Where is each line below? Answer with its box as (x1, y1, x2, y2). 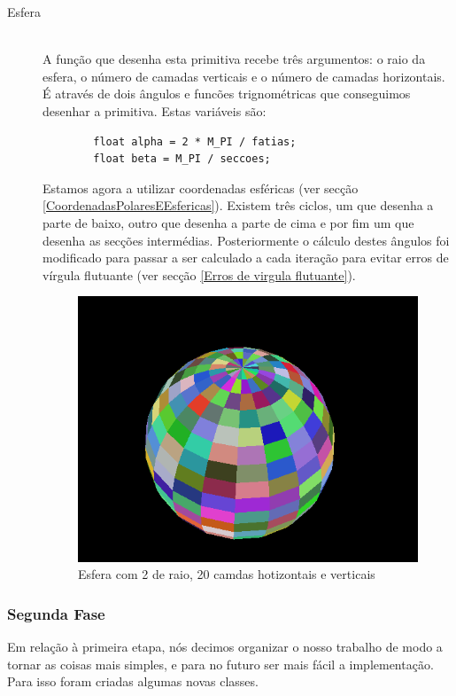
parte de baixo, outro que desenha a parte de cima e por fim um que (43, 213, 414, 231)
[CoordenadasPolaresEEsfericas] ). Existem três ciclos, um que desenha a (43, 196, 434, 215)
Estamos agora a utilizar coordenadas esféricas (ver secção (43, 178, 359, 197)
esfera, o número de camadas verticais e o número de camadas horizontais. (43, 66, 445, 85)
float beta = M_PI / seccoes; (93, 152, 271, 166)
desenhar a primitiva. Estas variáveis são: (43, 101, 267, 120)
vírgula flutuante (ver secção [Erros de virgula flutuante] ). (43, 265, 356, 284)
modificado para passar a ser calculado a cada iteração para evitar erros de (43, 248, 449, 267)
